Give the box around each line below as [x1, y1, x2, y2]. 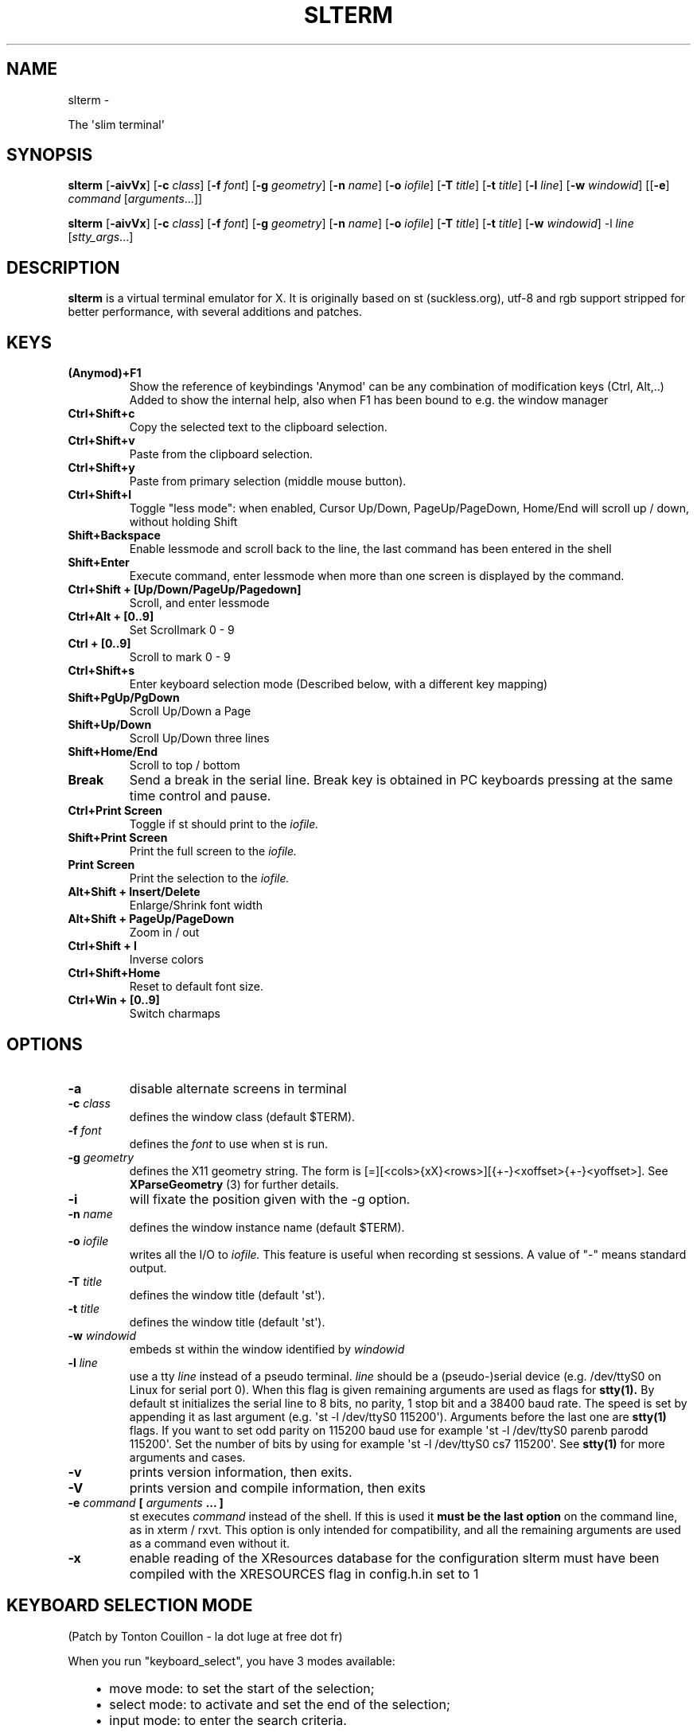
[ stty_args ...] [68, 230, 134, 244]
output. [129, 1260, 167, 1275]
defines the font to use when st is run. [129, 1136, 328, 1151]
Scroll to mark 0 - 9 [129, 650, 231, 664]
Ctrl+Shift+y [68, 461, 135, 475]
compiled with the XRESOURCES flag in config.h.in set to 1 [129, 1565, 479, 1582]
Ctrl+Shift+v [68, 434, 135, 448]
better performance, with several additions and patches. [68, 305, 362, 319]
